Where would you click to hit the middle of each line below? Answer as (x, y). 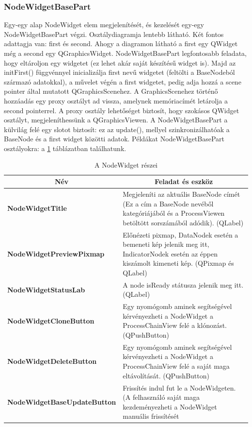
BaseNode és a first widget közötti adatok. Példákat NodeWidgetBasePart (114, 139)
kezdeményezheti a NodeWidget (170, 406)
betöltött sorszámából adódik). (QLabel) (183, 222)
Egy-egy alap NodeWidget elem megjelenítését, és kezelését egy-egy (104, 25)
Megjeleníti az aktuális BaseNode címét (181, 194)
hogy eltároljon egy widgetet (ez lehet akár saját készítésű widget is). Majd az (120, 62)
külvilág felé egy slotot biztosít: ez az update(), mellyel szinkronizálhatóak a (117, 129)
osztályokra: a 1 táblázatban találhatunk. (65, 148)
